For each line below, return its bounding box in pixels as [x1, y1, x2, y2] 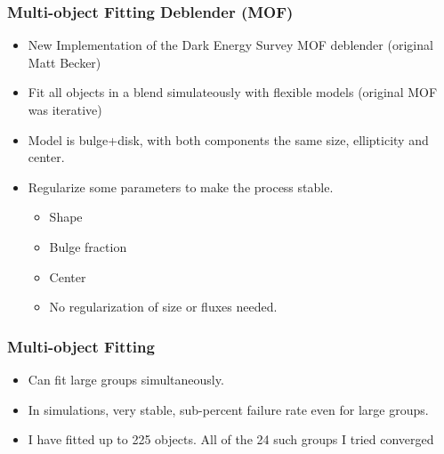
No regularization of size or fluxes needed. [49, 297, 278, 316]
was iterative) [28, 101, 102, 118]
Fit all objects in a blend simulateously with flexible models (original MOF [28, 83, 438, 101]
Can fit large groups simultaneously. [28, 369, 224, 388]
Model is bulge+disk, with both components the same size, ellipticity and [28, 130, 429, 149]
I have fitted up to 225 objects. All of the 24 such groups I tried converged [28, 430, 434, 449]
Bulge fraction [49, 237, 127, 255]
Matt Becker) [28, 53, 101, 71]
